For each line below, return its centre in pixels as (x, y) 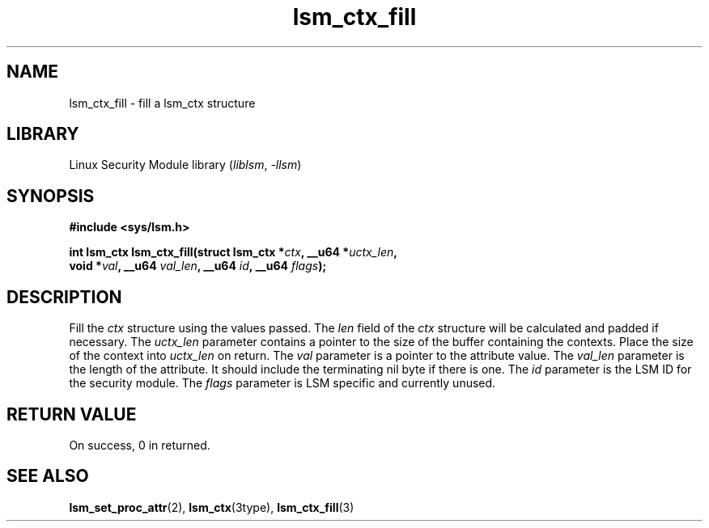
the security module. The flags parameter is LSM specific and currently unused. (282, 383)
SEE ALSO (48, 476)
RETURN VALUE (72, 414)
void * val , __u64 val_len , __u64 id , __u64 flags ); (198, 266)
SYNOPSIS (51, 196)
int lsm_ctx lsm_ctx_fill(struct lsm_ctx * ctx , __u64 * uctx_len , (233, 252)
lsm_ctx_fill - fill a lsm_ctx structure (162, 103)
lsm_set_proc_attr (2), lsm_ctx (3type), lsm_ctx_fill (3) (212, 507)
